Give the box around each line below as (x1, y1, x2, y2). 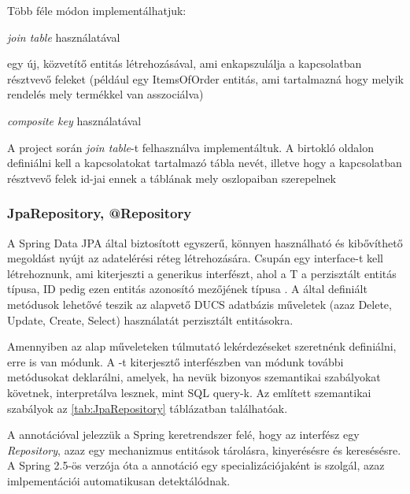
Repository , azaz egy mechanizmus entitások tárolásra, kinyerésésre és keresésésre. (7, 441, 401, 458)
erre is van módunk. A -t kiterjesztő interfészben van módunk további (7, 353, 344, 370)
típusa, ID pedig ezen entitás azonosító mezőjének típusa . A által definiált (7, 280, 368, 297)
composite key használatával (7, 112, 142, 128)
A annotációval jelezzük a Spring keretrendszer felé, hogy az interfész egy (7, 426, 360, 443)
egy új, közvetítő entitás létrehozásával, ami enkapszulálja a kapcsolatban (7, 55, 362, 72)
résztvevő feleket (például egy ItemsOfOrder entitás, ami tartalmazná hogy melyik (7, 70, 404, 87)
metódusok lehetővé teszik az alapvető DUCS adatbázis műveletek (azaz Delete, (7, 295, 392, 312)
